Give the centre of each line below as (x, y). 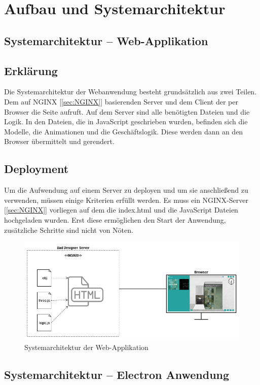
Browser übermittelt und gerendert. (59, 141)
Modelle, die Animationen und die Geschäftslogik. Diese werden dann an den (124, 131)
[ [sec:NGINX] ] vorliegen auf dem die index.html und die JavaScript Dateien (121, 210)
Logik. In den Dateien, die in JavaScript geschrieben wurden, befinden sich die (126, 121)
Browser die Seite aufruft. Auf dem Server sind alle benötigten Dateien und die (127, 111)
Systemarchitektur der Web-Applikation (86, 347)
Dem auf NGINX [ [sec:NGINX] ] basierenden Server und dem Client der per (121, 101)
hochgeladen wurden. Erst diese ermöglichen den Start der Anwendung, (115, 219)
